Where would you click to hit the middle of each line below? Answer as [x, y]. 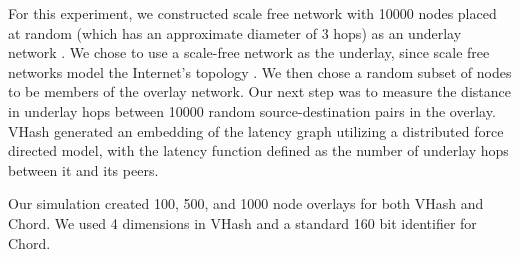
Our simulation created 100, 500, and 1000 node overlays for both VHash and [246, 203]
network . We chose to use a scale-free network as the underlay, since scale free [249, 52]
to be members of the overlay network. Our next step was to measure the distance [259, 91]
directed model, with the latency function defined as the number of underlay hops [258, 150]
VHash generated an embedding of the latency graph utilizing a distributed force [256, 130]
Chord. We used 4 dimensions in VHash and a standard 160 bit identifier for [242, 222]
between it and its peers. [83, 169]
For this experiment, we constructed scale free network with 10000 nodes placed [252, 13]
